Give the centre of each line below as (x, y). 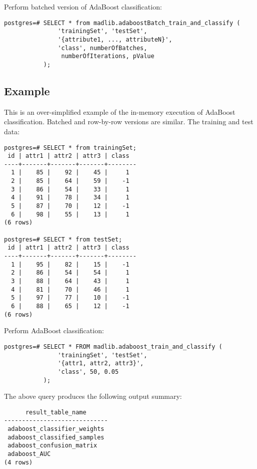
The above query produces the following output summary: (93, 396)
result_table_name (56, 412)
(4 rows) (18, 462)
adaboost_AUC (29, 454)
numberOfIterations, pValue (108, 56)
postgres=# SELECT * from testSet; (63, 239)
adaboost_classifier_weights (56, 429)
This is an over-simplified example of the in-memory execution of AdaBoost (120, 111)
